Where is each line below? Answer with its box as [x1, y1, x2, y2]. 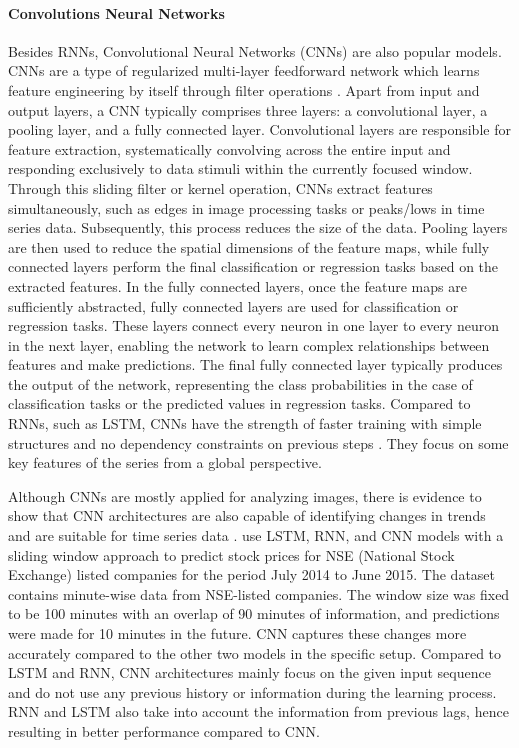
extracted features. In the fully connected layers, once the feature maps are [8, 275, 467, 296]
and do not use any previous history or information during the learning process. [8, 681, 497, 702]
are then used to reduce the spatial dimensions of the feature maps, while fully [8, 236, 490, 257]
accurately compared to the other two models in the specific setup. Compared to [8, 642, 502, 663]
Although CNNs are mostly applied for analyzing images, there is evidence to [8, 485, 482, 506]
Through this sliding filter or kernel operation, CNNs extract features [8, 177, 433, 198]
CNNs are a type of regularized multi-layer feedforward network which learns [8, 60, 480, 81]
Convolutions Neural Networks [8, 2, 225, 23]
